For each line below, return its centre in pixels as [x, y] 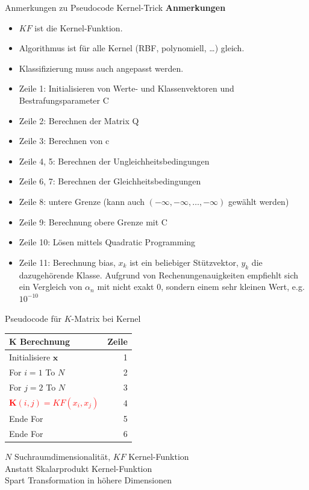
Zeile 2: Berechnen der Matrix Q [79, 120]
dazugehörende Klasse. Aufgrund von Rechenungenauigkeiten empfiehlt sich [159, 275]
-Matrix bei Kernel [106, 319]
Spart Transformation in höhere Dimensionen [89, 480]
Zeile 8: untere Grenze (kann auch [82, 201]
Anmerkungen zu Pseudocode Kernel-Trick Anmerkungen [115, 7]
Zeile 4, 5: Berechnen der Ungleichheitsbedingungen [114, 161]
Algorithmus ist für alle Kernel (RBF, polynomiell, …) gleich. [132, 48]
